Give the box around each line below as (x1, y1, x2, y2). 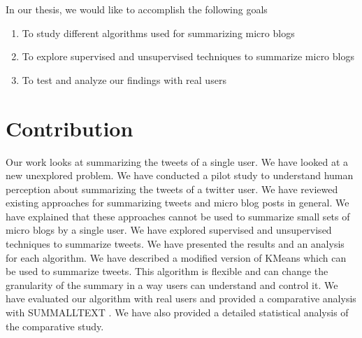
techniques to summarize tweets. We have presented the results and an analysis (6, 237, 345, 251)
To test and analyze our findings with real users (22, 72, 226, 87)
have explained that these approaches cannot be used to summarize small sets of (6, 209, 350, 223)
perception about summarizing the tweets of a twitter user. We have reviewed (6, 181, 338, 196)
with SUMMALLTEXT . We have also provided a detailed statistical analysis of (6, 305, 349, 320)
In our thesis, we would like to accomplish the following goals (6, 2, 268, 16)
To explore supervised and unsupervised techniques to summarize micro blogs (22, 49, 354, 64)
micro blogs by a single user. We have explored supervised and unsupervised (6, 223, 332, 237)
